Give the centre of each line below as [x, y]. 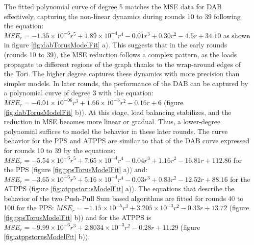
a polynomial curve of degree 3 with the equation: [79, 93]
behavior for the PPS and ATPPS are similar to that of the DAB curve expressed [127, 141]
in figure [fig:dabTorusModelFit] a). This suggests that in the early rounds [115, 45]
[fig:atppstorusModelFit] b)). [47, 236]
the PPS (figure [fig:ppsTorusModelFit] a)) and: [76, 169]
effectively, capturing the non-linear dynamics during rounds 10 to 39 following [122, 16]
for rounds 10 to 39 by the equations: [60, 150]
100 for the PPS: [29, 208]
